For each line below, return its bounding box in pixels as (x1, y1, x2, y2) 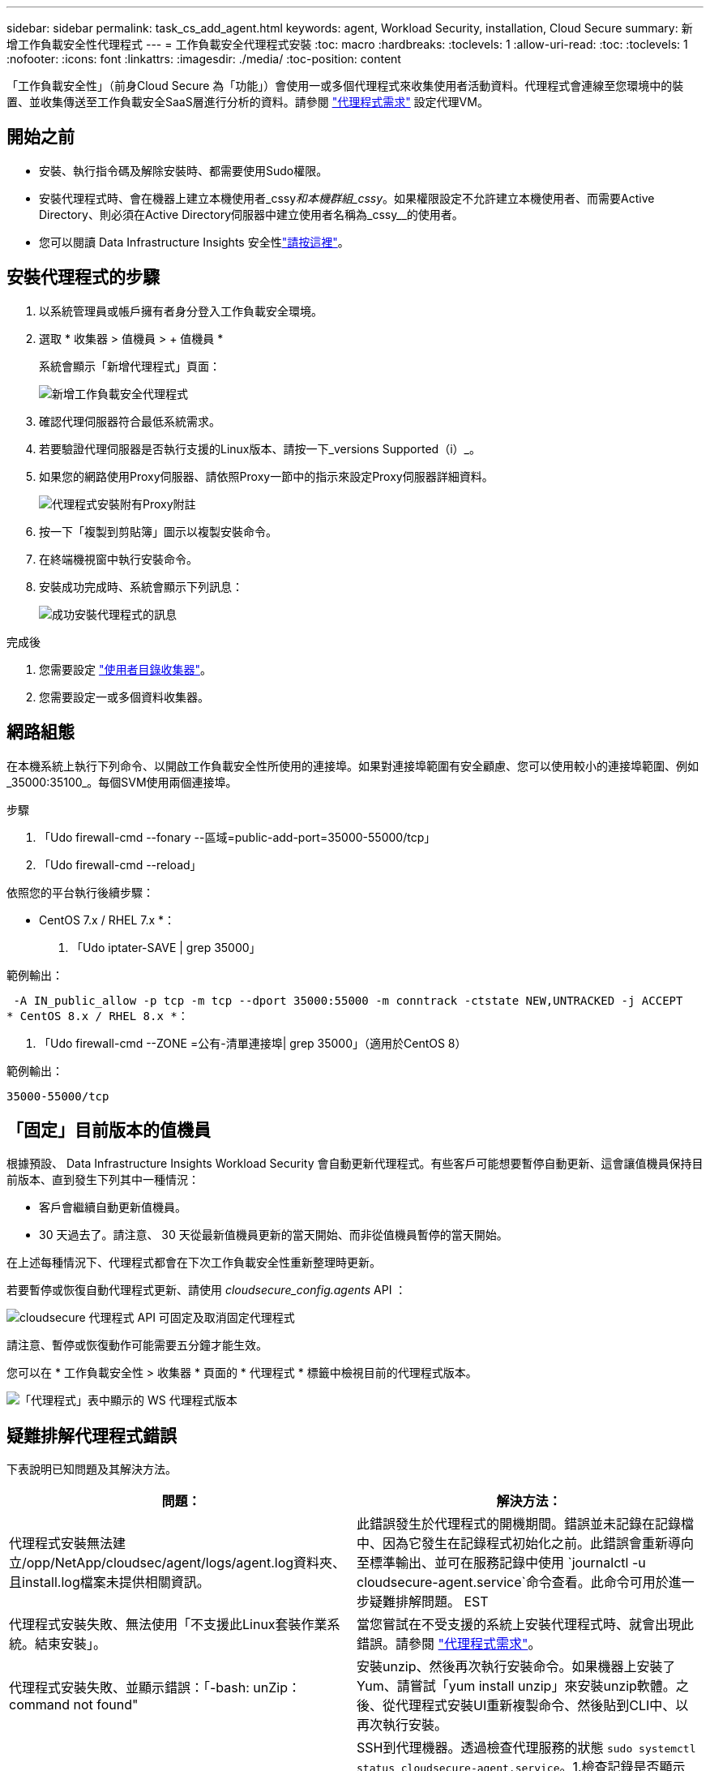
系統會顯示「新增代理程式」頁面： (39, 358, 220, 373)
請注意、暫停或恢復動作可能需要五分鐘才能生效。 (6, 1338, 267, 1353)
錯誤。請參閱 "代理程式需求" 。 (357, 1636, 541, 1653)
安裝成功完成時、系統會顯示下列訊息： (39, 579, 243, 594)
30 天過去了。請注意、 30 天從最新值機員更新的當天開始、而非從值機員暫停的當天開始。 (39, 1228, 508, 1242)
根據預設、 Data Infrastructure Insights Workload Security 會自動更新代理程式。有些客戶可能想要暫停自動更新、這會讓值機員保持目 (6, 1156, 704, 1171)
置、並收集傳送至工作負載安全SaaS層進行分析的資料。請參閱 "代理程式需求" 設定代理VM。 (6, 95, 489, 109)
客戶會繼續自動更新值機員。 (39, 1200, 186, 1215)
